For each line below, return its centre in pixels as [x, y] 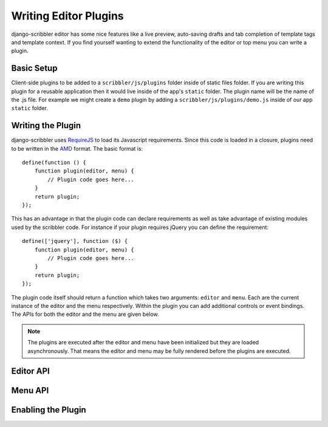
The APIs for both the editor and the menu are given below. [85, 314]
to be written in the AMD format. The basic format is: [77, 148]
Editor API [30, 371]
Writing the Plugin [46, 125]
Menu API [30, 391]
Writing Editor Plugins [67, 16]
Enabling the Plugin [49, 410]
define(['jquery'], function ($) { [75, 241]
